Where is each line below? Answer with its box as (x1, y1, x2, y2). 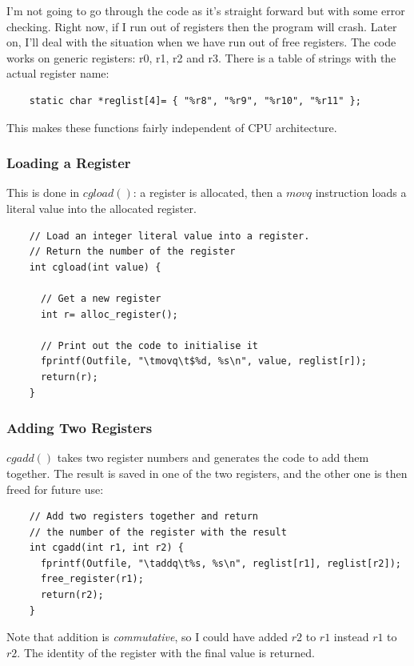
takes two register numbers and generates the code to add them (57, 449, 369, 466)
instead (333, 628, 369, 645)
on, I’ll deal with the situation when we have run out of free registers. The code (6, 34, 396, 50)
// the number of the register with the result (29, 526, 287, 538)
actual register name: (6, 65, 109, 82)
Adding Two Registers (6, 418, 153, 438)
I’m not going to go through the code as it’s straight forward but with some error (6, 2, 405, 18)
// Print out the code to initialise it (40, 339, 258, 351)
